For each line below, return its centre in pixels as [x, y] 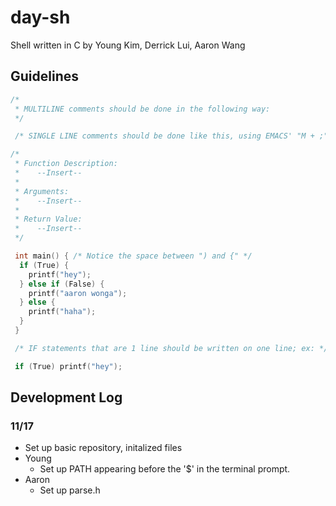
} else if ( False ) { [62, 284]
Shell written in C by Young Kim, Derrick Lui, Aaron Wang [128, 45]
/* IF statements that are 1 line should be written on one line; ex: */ [171, 348]
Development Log [66, 397]
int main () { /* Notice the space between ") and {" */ [133, 256]
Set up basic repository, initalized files [103, 448]
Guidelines [44, 76]
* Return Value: [48, 219]
